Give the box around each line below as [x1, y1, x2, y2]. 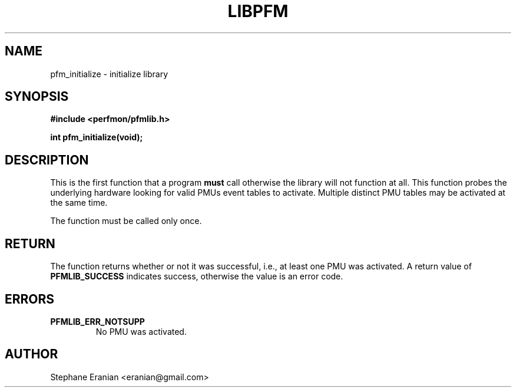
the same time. [50, 197, 108, 208]
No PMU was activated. [95, 326, 187, 337]
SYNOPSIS [5, 89, 69, 104]
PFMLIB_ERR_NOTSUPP [50, 316, 145, 327]
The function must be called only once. [50, 216, 202, 226]
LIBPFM [227, 1, 289, 21]
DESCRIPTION [5, 152, 89, 167]
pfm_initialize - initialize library [50, 68, 168, 79]
